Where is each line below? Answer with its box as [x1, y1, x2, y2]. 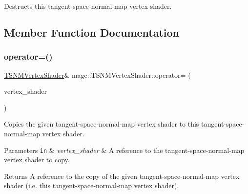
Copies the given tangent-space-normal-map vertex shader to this [4, 119, 199, 129]
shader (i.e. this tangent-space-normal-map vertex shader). [4, 180, 179, 191]
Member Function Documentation [4, 24, 180, 40]
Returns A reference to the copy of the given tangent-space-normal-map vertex [4, 171, 240, 181]
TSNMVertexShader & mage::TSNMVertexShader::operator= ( [4, 69, 191, 80]
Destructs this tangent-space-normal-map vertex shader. [4, 1, 172, 11]
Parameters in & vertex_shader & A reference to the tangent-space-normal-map [4, 145, 245, 155]
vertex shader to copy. [4, 154, 70, 165]
